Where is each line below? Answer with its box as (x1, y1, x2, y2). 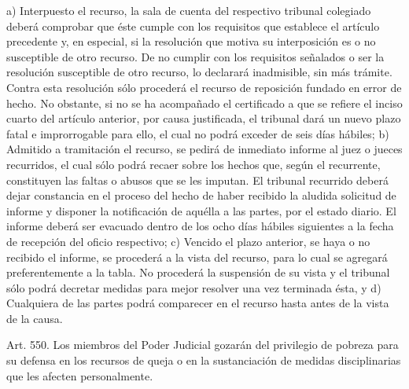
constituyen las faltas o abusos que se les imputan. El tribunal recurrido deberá (6, 171, 389, 188)
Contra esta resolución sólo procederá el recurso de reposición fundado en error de (6, 79, 402, 95)
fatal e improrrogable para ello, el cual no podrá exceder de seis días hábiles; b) (6, 125, 389, 141)
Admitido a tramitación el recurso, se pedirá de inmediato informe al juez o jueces (6, 141, 403, 157)
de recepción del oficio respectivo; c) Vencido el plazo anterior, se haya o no (6, 233, 370, 249)
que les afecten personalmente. (6, 367, 153, 383)
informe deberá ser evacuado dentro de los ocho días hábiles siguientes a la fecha (6, 218, 394, 234)
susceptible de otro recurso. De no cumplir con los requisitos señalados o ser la (6, 48, 385, 64)
